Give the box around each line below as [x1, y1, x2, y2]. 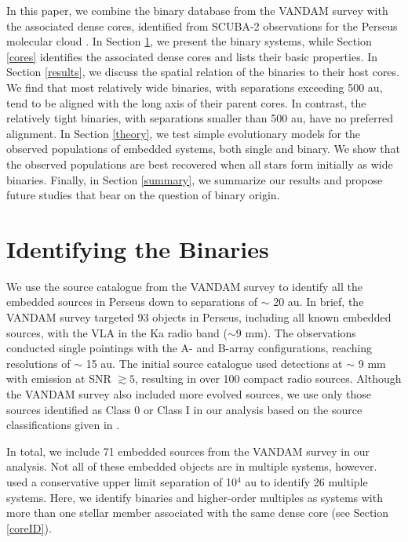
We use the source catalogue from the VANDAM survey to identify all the [6, 278, 362, 294]
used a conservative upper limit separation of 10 [6, 473, 237, 489]
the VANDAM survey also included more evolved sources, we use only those [6, 386, 372, 402]
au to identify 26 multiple [245, 473, 368, 489]
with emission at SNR [6, 370, 111, 387]
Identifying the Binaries [6, 232, 269, 264]
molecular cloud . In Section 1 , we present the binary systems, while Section [6, 33, 372, 49]
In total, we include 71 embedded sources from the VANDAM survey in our [6, 442, 370, 459]
